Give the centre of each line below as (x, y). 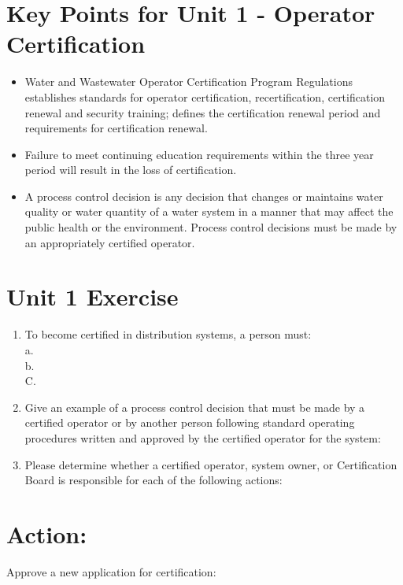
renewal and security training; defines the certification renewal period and (203, 112)
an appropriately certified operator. (110, 242)
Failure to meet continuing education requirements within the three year (199, 154)
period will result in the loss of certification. (131, 170)
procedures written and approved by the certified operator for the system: (203, 437)
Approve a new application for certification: (111, 571)
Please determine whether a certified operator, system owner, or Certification (211, 464)
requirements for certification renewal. (116, 128)
